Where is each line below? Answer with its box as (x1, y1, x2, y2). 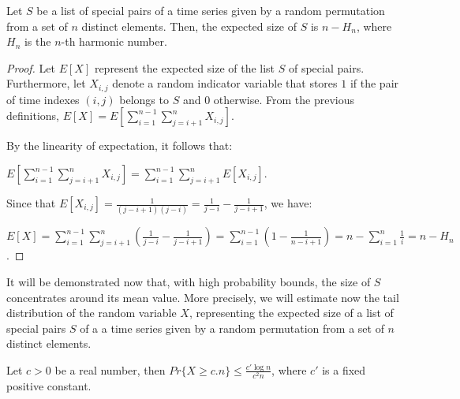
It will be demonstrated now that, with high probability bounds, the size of (6, 273, 371, 289)
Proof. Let (6, 59, 55, 76)
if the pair (350, 75, 399, 91)
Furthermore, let (6, 75, 86, 91)
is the (24, 33, 51, 50)
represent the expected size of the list (94, 59, 275, 76)
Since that (6, 195, 56, 211)
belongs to (119, 91, 169, 107)
